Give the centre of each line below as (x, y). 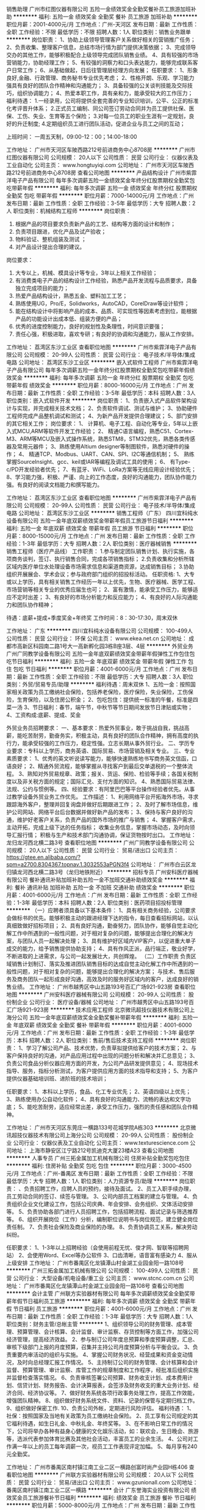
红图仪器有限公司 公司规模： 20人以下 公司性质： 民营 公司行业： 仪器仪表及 (102, 157)
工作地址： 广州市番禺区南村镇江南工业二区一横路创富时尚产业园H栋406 (97, 1467)
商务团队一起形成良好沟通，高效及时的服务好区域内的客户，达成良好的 (105, 979)
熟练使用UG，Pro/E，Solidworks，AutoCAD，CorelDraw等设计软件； (102, 303)
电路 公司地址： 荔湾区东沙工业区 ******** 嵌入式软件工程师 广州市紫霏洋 (100, 362)
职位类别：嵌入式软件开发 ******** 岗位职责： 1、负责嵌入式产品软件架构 (99, 400)
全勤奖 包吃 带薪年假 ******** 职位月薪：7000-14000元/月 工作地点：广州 (100, 195)
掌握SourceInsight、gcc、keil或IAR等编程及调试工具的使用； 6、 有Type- (99, 462)
